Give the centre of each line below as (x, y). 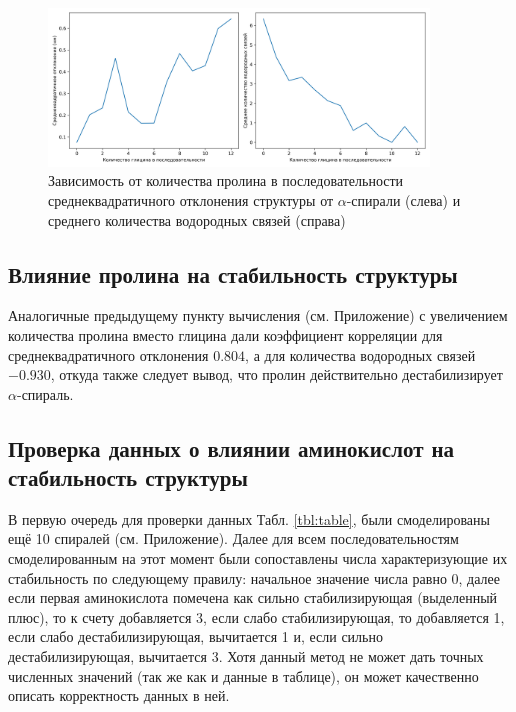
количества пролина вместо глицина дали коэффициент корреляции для (225, 334)
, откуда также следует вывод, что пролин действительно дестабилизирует (276, 374)
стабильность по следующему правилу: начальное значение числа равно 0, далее (254, 577)
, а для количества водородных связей (360, 354)
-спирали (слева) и (403, 199)
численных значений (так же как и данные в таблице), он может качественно (243, 675)
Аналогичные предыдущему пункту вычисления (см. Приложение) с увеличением (258, 315)
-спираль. (45, 393)
